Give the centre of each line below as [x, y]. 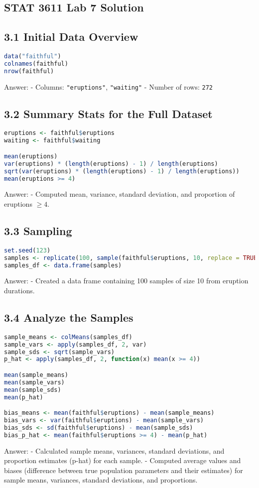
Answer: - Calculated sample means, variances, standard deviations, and [114, 450]
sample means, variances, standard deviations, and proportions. [101, 480]
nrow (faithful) [29, 71]
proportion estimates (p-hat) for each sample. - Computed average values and [123, 460]
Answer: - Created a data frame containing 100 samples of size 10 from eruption [126, 281]
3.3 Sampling [38, 230]
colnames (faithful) [36, 63]
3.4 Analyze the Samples [69, 317]
